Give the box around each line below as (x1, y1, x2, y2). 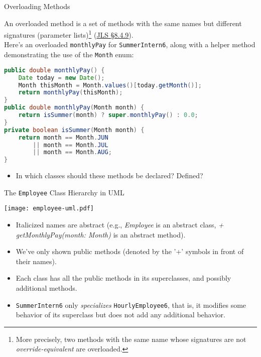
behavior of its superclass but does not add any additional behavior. (16, 309, 225, 320)
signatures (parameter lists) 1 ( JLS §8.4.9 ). (4, 28, 134, 40)
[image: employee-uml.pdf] (4, 205, 94, 212)
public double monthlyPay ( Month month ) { (4, 104, 145, 111)
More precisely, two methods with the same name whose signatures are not (16, 333, 246, 344)
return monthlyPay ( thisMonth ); (18, 89, 123, 96)
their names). (16, 256, 57, 266)
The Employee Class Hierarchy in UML (4, 187, 124, 197)
